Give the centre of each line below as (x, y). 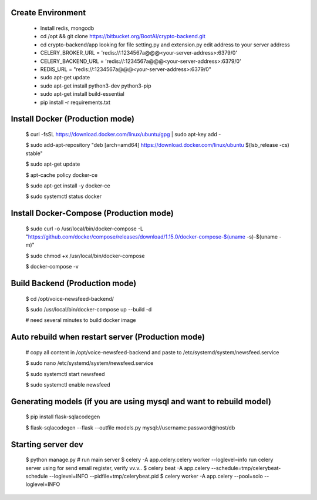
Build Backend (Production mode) (74, 283)
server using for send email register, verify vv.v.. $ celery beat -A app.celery (118, 468)
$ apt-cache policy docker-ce (62, 175)
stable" (34, 153)
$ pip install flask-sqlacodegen (63, 417)
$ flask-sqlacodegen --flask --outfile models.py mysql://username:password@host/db (130, 427)
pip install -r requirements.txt (75, 102)
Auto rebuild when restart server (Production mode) (108, 337)
